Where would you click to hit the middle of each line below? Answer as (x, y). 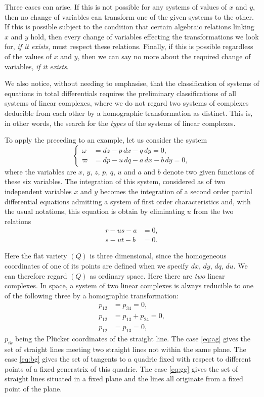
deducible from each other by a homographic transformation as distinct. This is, (129, 113)
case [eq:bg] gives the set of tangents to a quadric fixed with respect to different (128, 359)
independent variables (38, 191)
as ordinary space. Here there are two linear (157, 275)
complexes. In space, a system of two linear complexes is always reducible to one (129, 285)
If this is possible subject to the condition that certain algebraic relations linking (129, 27)
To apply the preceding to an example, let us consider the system (106, 140)
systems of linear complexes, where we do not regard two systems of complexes (127, 103)
